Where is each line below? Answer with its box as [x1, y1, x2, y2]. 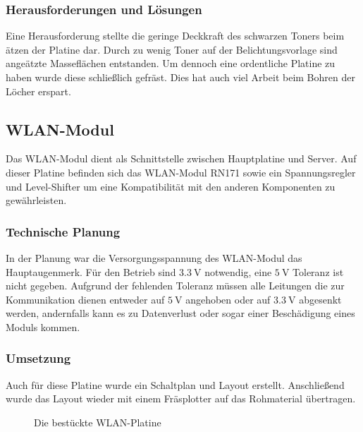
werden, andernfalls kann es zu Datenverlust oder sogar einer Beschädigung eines [6, 306, 355, 320]
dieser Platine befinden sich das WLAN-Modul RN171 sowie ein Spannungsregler [6, 164, 356, 179]
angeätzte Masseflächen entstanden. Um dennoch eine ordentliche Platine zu [6, 56, 336, 71]
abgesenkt [299, 292, 342, 306]
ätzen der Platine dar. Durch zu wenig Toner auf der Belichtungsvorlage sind [6, 42, 338, 56]
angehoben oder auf [185, 292, 271, 306]
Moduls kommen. [6, 319, 80, 334]
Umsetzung [6, 349, 71, 367]
